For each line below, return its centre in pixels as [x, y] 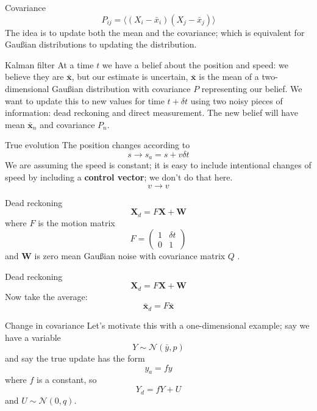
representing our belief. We [252, 88]
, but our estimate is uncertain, [130, 77]
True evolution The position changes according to [98, 145]
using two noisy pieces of [237, 100]
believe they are [34, 77]
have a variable [33, 337]
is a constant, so [67, 380]
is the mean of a [229, 77]
